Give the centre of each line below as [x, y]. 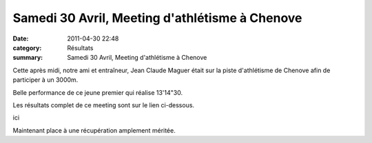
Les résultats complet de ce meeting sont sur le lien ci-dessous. [104, 105]
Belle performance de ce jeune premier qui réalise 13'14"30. [97, 92]
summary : [28, 58]
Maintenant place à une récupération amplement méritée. [94, 130]
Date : [21, 38]
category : [27, 47]
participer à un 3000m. [45, 80]
